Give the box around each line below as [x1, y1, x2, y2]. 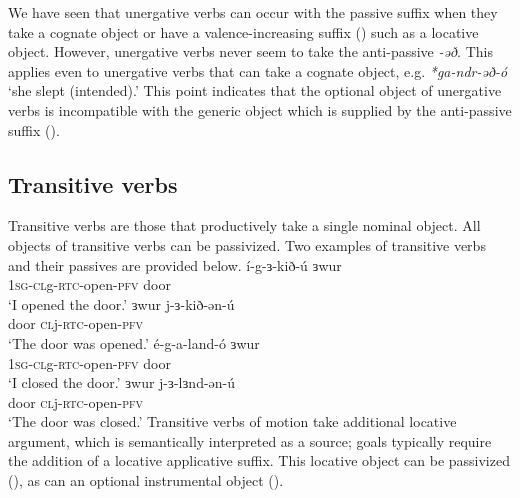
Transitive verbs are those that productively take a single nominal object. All [8, 215, 481, 236]
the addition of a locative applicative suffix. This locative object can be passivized [8, 450, 510, 471]
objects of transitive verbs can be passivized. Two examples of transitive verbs [8, 234, 486, 255]
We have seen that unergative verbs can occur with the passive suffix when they [8, 2, 498, 22]
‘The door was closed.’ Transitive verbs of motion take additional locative [8, 411, 457, 432]
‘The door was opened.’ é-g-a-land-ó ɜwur [8, 332, 260, 353]
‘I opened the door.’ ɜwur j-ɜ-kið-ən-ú [8, 293, 235, 314]
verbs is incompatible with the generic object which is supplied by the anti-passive [8, 99, 512, 120]
